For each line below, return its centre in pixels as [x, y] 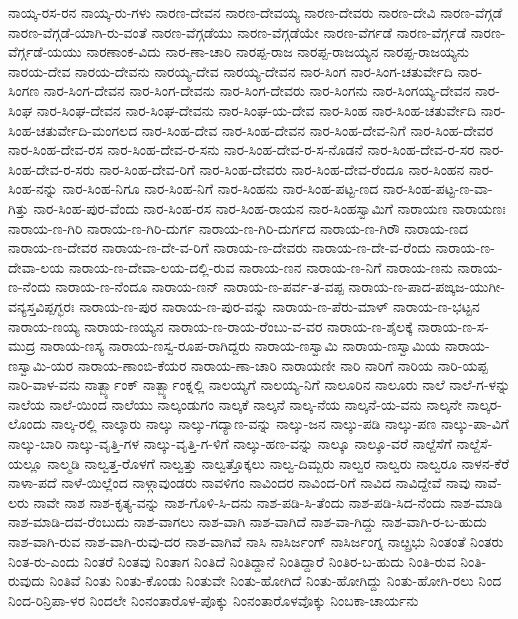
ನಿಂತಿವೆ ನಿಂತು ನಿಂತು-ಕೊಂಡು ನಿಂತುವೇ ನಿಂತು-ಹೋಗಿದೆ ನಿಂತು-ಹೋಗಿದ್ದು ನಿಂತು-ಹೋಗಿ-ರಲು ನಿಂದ [275, 580]
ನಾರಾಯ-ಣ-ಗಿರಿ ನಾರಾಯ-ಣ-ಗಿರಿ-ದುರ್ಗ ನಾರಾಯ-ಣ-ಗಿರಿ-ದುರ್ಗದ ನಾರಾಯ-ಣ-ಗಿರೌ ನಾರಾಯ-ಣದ [238, 227]
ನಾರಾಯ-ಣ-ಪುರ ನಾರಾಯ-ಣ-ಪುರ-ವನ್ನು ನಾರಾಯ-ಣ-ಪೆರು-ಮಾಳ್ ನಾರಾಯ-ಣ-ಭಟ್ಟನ [279, 305]
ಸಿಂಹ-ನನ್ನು [33, 188]
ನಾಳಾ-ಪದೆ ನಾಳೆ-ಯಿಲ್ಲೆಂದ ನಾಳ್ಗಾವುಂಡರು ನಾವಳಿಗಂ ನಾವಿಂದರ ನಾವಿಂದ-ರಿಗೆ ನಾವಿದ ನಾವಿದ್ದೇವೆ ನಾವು [239, 482]
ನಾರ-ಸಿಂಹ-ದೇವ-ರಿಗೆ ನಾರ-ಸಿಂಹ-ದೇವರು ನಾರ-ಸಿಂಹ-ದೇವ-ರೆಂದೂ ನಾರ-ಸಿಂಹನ [282, 168]
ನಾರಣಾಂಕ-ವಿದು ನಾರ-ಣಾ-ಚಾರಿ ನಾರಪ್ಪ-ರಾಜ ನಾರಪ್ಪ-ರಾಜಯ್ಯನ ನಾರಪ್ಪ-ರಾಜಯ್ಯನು [278, 51]
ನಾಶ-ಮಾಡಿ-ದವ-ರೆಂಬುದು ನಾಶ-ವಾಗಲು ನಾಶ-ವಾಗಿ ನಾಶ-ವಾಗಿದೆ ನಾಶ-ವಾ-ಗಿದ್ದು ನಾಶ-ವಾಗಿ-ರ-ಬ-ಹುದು [247, 521]
